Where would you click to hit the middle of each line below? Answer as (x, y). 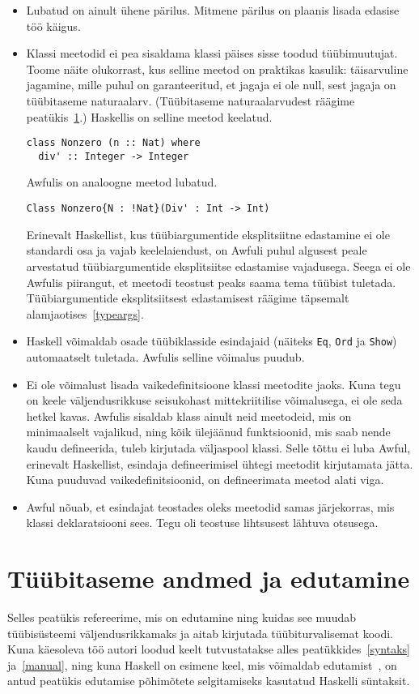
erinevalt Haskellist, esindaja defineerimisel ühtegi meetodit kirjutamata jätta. (220, 463)
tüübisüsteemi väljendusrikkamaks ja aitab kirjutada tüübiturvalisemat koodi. (200, 633)
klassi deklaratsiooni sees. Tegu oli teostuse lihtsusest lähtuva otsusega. (202, 523)
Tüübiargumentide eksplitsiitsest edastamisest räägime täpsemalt (188, 298)
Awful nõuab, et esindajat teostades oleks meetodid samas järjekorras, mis (210, 506)
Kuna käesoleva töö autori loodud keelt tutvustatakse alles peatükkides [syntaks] (209, 649)
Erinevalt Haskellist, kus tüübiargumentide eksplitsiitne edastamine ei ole (208, 234)
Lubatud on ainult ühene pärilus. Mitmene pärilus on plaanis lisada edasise (213, 10)
